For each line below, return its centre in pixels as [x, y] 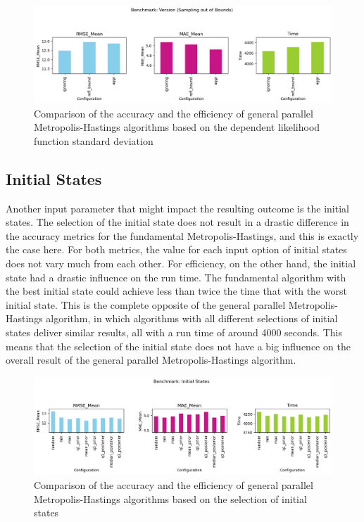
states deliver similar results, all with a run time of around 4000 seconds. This [174, 332]
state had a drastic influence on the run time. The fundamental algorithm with [176, 277]
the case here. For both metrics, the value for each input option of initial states [176, 249]
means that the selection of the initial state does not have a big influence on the [178, 346]
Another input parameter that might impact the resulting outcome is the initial [177, 208]
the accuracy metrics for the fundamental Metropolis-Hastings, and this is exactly [182, 235]
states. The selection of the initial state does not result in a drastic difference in [177, 222]
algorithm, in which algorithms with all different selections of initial [192, 318]
